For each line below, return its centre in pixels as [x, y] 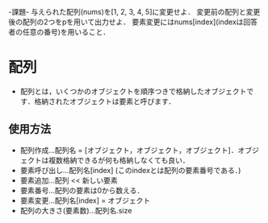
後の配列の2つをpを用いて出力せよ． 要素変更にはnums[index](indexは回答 [133, 22]
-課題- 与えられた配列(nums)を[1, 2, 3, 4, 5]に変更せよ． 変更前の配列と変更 [134, 12]
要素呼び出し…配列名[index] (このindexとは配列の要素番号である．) [130, 170]
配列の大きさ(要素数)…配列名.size [76, 210]
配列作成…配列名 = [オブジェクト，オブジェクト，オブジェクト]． [129, 150]
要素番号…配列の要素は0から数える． [82, 190]
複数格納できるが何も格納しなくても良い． [119, 160]
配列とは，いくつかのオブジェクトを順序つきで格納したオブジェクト [133, 91]
